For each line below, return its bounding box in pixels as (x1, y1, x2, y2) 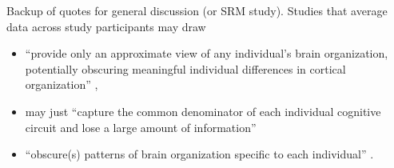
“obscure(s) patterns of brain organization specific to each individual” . (25, 146, 374, 162)
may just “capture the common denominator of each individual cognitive (25, 102, 381, 119)
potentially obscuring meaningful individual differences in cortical (25, 60, 346, 77)
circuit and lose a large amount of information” (25, 118, 257, 135)
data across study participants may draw (6, 18, 206, 34)
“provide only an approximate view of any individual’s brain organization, (25, 45, 388, 62)
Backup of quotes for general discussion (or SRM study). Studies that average (6, 2, 388, 18)
